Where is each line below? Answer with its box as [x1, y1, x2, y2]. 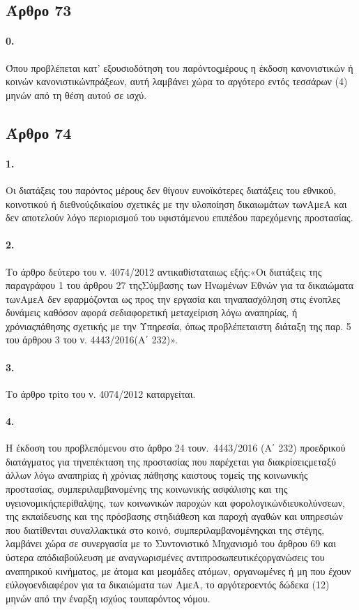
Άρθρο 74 [6, 121, 72, 143]
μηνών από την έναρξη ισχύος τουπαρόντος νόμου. [6, 590, 211, 605]
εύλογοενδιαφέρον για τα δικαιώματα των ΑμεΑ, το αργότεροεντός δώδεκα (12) [6, 577, 330, 592]
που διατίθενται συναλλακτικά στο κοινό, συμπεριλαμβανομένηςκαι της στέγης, [6, 522, 325, 537]
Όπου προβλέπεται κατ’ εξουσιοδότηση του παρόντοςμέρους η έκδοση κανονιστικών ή [6, 60, 353, 75]
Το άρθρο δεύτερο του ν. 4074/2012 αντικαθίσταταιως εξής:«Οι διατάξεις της [6, 264, 322, 278]
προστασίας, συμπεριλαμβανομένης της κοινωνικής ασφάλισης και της [6, 482, 288, 496]
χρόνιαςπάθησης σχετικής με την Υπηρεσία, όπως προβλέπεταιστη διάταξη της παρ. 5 [6, 318, 351, 333]
